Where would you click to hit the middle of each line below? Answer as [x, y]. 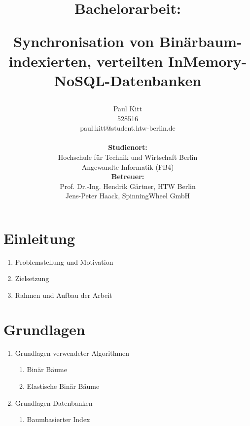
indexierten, [50, 61]
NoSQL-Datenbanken [128, 80]
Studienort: [128, 147]
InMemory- [208, 61]
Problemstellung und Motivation [64, 261]
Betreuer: [128, 176]
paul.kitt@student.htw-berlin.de [128, 128]
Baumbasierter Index [58, 419]
